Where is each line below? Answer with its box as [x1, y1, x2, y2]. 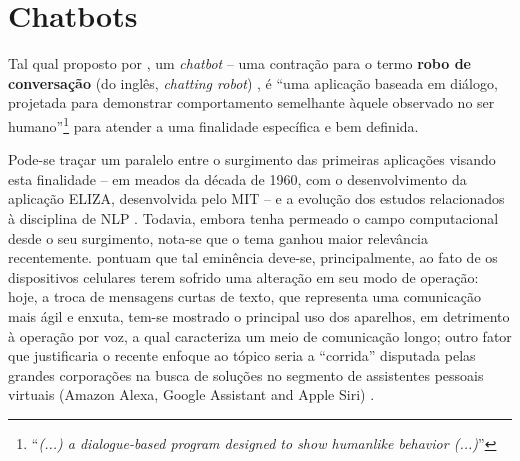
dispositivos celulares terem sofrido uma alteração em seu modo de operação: [8, 266, 479, 287]
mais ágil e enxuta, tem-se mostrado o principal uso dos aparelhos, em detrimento [8, 305, 510, 326]
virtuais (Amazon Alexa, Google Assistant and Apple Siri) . [8, 384, 375, 405]
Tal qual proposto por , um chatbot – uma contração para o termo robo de [8, 53, 471, 74]
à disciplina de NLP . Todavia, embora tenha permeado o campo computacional [8, 207, 499, 228]
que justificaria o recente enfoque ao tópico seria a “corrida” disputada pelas [8, 345, 476, 366]
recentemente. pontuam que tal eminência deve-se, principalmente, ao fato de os [8, 247, 498, 268]
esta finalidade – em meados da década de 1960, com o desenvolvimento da [8, 168, 467, 189]
